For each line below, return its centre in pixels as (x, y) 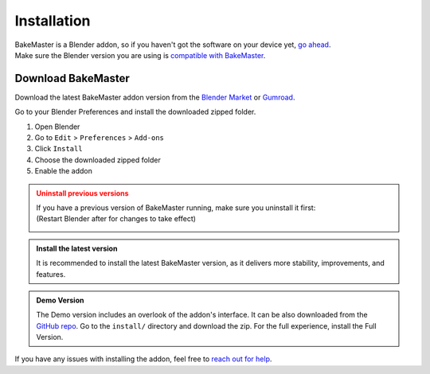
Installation (53, 21)
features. (51, 274)
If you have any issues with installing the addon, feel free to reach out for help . (143, 359)
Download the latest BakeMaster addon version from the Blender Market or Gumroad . (155, 97)
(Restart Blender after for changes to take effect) (116, 219)
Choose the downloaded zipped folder (98, 160)
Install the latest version (77, 248)
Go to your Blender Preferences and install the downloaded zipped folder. (135, 112)
